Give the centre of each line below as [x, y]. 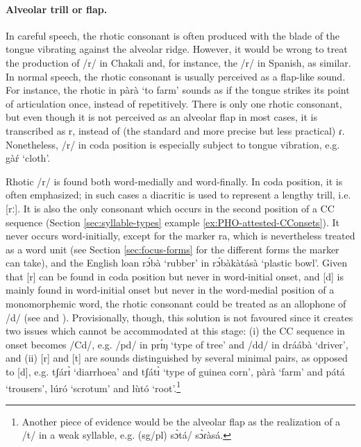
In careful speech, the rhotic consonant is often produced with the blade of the [173, 35]
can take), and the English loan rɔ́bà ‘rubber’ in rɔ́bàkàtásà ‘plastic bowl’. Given [176, 263]
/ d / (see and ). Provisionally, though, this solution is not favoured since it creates [179, 317]
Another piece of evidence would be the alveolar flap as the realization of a [181, 421]
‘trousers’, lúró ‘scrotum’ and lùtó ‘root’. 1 [93, 387]
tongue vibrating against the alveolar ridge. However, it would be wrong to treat [177, 49]
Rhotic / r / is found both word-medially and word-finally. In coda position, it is [174, 181]
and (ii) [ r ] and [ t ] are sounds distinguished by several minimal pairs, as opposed [177, 358]
